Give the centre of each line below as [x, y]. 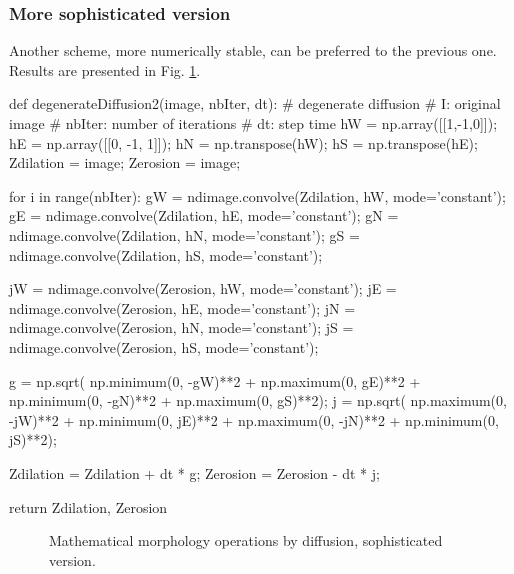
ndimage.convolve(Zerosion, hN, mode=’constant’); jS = [181, 327]
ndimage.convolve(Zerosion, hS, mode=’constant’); [164, 346]
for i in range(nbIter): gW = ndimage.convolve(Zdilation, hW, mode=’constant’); [257, 195]
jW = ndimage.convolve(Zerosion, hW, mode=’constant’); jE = [203, 288]
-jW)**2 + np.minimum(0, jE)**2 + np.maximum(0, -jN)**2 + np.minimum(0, [254, 419]
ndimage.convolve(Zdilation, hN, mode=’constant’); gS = [184, 234]
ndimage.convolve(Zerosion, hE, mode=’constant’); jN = [182, 307]
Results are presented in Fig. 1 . [105, 69]
